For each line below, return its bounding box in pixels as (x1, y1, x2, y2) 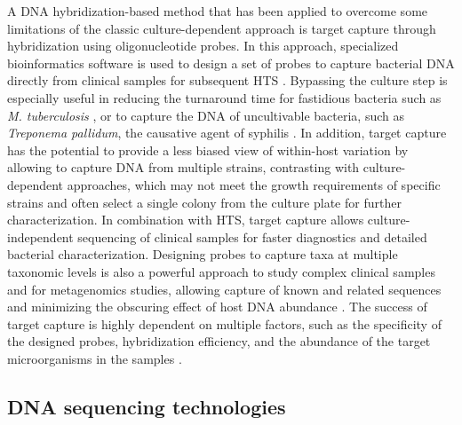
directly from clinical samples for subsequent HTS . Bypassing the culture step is (7, 71, 448, 90)
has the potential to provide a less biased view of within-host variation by (7, 140, 409, 159)
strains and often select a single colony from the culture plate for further (7, 193, 402, 211)
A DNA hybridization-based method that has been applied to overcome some (7, 2, 428, 20)
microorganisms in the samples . (7, 349, 182, 367)
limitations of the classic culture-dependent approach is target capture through (7, 19, 436, 37)
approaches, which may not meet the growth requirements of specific (67, 175, 441, 193)
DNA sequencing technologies (7, 392, 286, 420)
